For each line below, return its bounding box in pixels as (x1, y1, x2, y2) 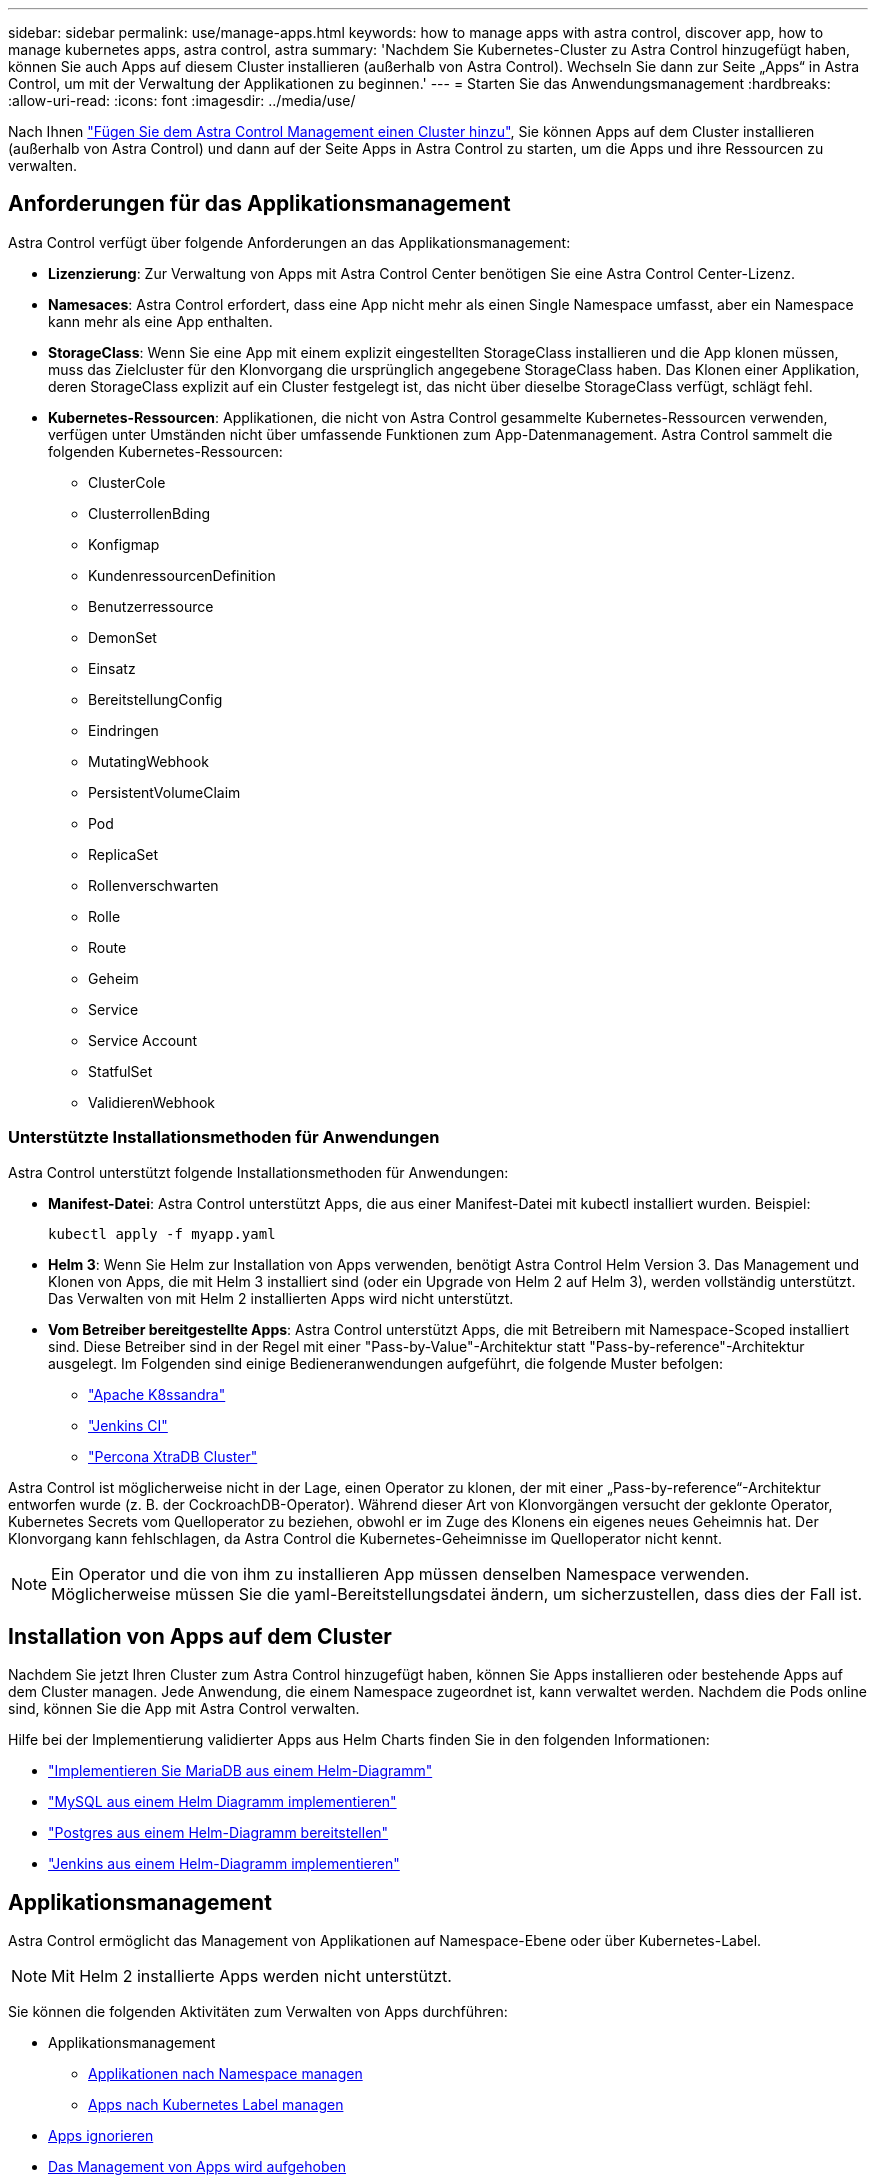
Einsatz (88, 659, 136, 677)
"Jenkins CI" (88, 1416, 168, 1434)
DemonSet (88, 628, 157, 646)
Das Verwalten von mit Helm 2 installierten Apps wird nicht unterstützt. (48, 1289, 514, 1307)
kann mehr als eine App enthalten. (48, 312, 273, 330)
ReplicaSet (88, 845, 159, 863)
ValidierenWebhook (88, 1093, 216, 1111)
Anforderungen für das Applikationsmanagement (8, 191, 511, 217)
